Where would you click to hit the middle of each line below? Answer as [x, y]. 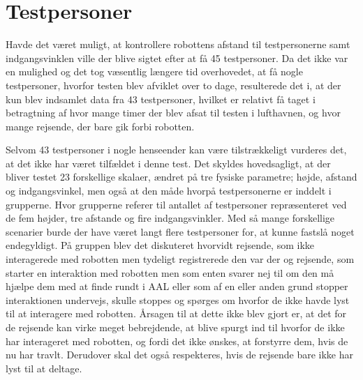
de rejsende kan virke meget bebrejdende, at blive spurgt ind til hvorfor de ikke [175, 327]
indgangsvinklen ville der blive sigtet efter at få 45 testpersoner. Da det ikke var [177, 58]
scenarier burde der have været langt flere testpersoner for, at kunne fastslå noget [180, 231]
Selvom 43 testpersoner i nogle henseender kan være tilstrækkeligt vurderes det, [176, 150]
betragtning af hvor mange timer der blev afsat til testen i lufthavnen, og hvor [173, 113]
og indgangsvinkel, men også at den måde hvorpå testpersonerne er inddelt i [169, 191]
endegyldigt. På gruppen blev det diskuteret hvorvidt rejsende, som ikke [160, 245]
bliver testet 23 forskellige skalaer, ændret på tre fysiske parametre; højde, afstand [181, 177]
